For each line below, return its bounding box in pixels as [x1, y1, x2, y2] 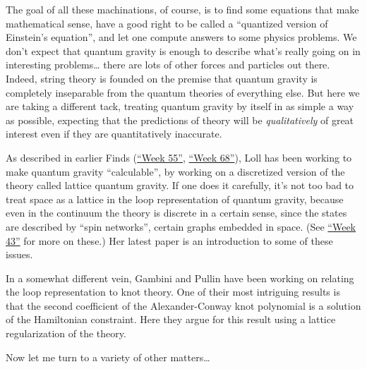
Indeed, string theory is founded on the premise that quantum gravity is [6, 71, 318, 85]
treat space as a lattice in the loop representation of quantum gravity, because [6, 191, 344, 206]
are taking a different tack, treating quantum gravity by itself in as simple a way [6, 99, 354, 114]
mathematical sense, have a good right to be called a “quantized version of [6, 16, 328, 30]
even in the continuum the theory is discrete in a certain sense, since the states [6, 205, 347, 220]
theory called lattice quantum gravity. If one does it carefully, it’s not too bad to [6, 178, 354, 193]
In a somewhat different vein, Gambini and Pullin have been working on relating [6, 270, 354, 285]
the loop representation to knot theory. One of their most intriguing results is [6, 284, 340, 299]
